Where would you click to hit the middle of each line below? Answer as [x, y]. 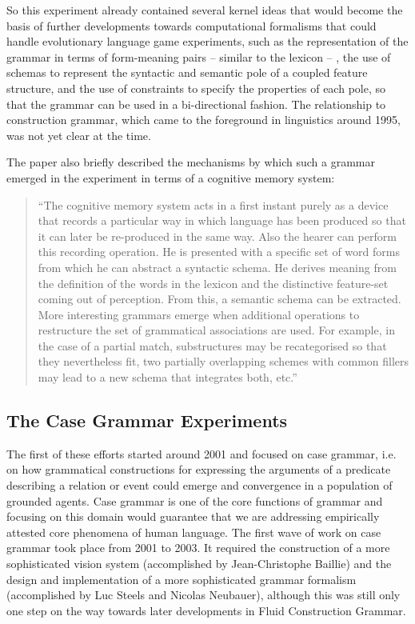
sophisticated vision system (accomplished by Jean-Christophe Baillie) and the [199, 564]
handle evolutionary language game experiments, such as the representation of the [207, 41]
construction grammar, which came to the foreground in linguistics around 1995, [204, 120]
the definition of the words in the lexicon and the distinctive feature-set [213, 283]
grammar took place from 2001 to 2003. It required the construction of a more [198, 548]
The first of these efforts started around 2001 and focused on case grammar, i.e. [202, 453]
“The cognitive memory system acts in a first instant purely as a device [213, 204]
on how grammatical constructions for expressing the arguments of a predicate [199, 469]
